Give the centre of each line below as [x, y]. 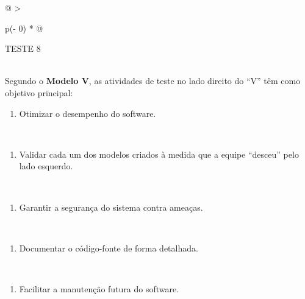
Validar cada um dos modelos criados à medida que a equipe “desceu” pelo [159, 154]
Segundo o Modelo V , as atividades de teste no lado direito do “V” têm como [153, 81]
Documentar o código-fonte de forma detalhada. [109, 248]
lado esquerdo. [46, 166]
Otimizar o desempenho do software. [88, 113]
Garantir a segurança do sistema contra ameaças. [111, 207]
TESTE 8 [23, 48]
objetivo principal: [39, 92]
